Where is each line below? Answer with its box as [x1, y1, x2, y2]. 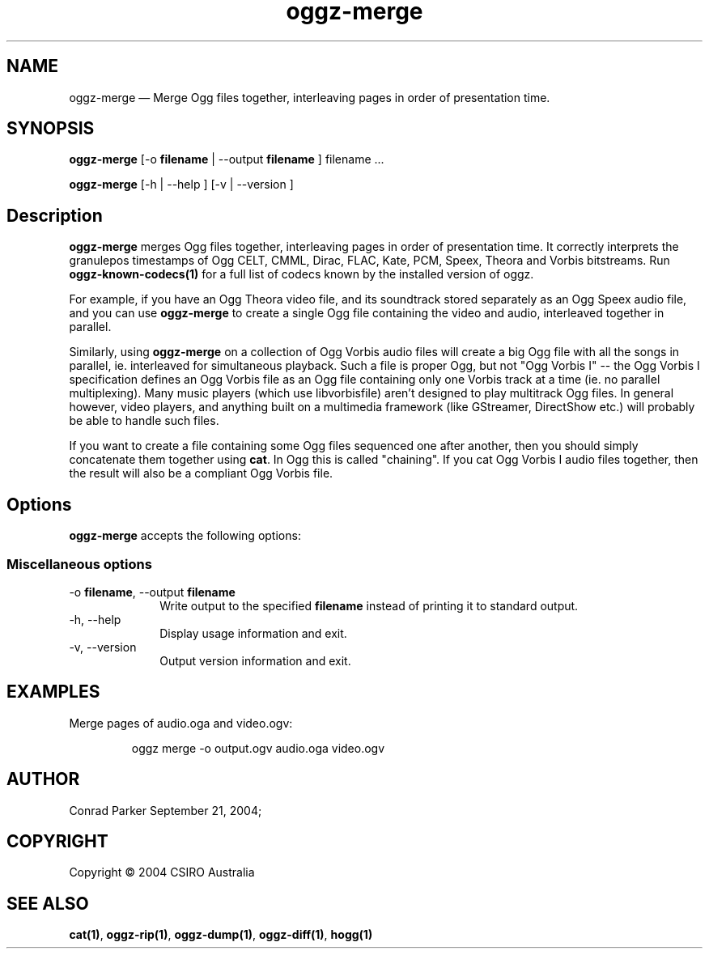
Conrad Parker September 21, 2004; [69, 803, 262, 817]
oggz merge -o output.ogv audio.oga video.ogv [131, 741, 385, 755]
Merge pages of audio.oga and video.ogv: [69, 715, 293, 730]
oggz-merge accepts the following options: [69, 528, 301, 543]
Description [6, 205, 103, 226]
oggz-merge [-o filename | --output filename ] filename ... [69, 152, 384, 167]
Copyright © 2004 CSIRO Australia [69, 865, 255, 880]
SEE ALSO [6, 893, 89, 914]
